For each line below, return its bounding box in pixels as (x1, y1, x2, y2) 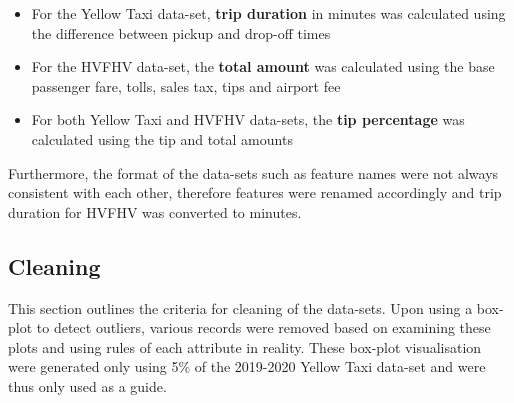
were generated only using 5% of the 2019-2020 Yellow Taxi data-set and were (8, 356, 486, 377)
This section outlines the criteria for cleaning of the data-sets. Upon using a (8, 297, 473, 318)
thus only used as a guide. (8, 375, 167, 396)
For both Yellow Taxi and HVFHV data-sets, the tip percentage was (31, 109, 465, 130)
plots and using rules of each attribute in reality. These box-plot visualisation (8, 336, 482, 357)
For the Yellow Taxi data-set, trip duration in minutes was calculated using (31, 3, 506, 23)
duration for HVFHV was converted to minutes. (8, 201, 302, 222)
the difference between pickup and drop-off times (31, 22, 331, 43)
